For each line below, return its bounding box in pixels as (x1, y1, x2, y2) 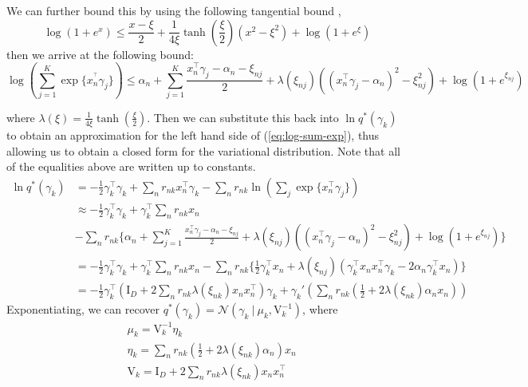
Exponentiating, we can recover (6, 301, 160, 318)
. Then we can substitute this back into (147, 109, 339, 125)
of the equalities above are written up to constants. (6, 158, 256, 175)
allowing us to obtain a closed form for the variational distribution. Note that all (6, 142, 400, 159)
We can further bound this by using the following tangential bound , (6, 2, 341, 18)
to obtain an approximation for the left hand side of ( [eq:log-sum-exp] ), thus (6, 126, 380, 143)
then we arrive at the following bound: (6, 45, 194, 62)
